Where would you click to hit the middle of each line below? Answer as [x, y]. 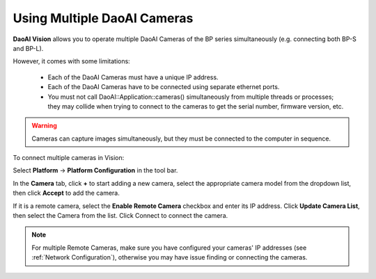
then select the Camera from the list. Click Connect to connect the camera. [120, 216]
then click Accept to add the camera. [66, 193]
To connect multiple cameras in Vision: [69, 158]
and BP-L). [28, 48]
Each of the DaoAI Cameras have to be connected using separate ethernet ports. [164, 87]
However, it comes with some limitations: [71, 61]
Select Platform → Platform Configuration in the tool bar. [95, 170]
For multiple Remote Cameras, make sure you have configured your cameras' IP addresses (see [169, 248]
